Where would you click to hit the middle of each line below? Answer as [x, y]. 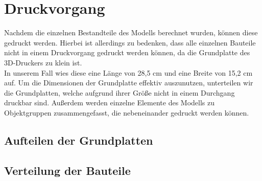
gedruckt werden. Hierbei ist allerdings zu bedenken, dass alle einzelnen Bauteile [130, 42]
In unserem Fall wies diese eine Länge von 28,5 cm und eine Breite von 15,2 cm [128, 72]
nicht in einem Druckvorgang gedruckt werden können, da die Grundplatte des [127, 52]
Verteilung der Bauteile [67, 170]
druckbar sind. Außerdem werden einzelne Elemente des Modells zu [110, 103]
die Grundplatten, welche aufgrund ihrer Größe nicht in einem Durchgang [120, 92]
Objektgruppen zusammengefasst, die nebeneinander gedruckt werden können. [127, 112]
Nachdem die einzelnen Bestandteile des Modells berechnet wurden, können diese [131, 32]
